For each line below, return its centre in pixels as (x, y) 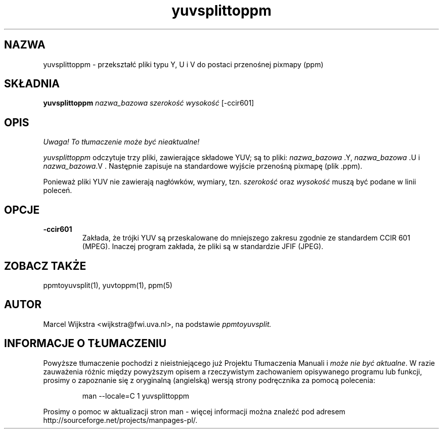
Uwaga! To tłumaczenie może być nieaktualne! (121, 142)
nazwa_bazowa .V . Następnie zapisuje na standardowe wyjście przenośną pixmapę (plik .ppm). (203, 166)
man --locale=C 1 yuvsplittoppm (136, 396)
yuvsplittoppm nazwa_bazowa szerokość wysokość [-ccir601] (149, 103)
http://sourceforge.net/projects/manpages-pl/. (120, 420)
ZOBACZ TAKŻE (45, 266)
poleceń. (58, 190)
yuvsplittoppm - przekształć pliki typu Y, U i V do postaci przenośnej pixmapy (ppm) (183, 64)
